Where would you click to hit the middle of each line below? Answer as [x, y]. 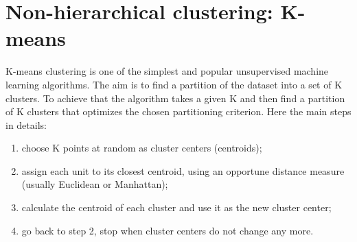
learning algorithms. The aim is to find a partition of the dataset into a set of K [174, 84]
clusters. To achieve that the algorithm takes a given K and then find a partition [175, 98]
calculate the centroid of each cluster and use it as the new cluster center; [176, 207]
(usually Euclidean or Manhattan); [95, 184]
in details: [26, 124]
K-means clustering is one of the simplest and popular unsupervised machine [167, 71]
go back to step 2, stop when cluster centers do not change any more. [168, 230]
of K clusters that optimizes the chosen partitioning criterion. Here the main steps [178, 111]
